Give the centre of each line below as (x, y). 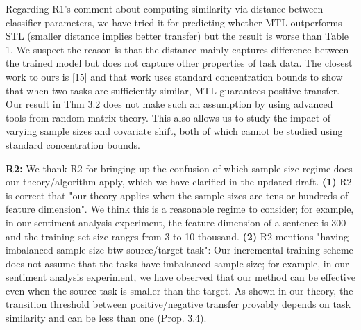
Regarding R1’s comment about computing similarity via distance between (165, 8)
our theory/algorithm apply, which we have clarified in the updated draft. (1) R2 (179, 182)
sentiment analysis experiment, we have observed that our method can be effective (180, 277)
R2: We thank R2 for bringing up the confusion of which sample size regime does (179, 168)
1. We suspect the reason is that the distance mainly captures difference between (177, 49)
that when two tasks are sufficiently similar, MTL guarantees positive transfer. (173, 90)
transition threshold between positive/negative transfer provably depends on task (178, 304)
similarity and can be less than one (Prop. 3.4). (106, 318)
